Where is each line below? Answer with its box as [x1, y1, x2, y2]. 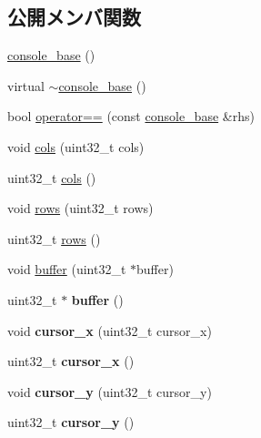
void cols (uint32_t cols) [7, 137, 145, 156]
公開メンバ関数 [7, 3, 141, 31]
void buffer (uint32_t [7, 260, 126, 279]
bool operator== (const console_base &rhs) [7, 107, 255, 126]
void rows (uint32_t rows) [7, 199, 154, 218]
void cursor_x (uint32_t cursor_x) [7, 321, 212, 340]
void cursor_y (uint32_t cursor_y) [7, 382, 212, 401]
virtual [7, 76, 45, 95]
